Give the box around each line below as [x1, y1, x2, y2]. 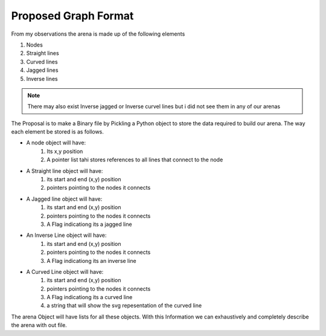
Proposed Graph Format [11, 9, 134, 22]
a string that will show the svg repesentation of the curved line [46, 302, 202, 309]
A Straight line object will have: [26, 167, 103, 175]
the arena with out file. [11, 321, 68, 329]
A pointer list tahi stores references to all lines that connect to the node [46, 156, 223, 163]
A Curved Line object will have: [26, 268, 104, 275]
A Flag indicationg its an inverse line [46, 257, 136, 264]
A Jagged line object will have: [26, 195, 103, 202]
